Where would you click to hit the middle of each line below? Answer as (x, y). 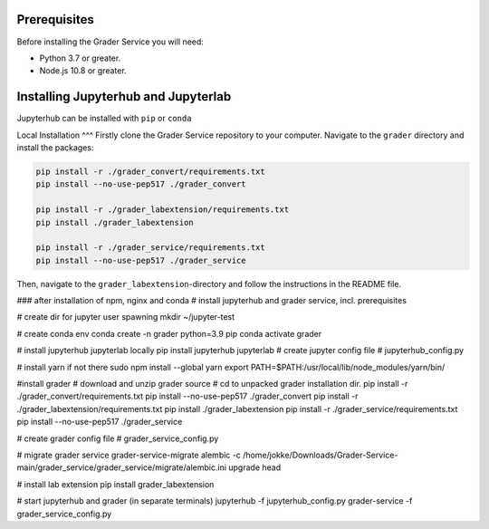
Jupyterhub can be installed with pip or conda (104, 119)
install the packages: (55, 147)
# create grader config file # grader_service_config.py (118, 438)
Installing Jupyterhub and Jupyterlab (124, 96)
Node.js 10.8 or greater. (83, 71)
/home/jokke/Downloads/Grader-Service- (321, 455)
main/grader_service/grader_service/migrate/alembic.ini (121, 467)
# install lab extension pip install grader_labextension (115, 484)
